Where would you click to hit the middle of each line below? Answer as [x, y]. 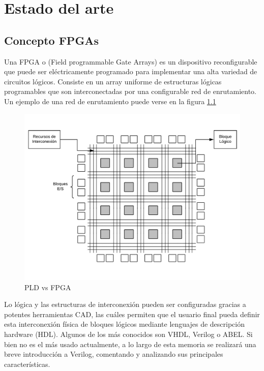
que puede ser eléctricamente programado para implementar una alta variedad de [131, 71]
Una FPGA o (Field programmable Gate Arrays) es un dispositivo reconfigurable [131, 61]
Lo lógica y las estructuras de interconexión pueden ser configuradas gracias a [125, 304]
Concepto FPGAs [52, 40]
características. [27, 364]
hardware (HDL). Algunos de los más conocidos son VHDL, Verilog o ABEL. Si [128, 334]
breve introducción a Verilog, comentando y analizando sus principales [114, 354]
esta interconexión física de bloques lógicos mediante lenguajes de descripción [125, 324]
